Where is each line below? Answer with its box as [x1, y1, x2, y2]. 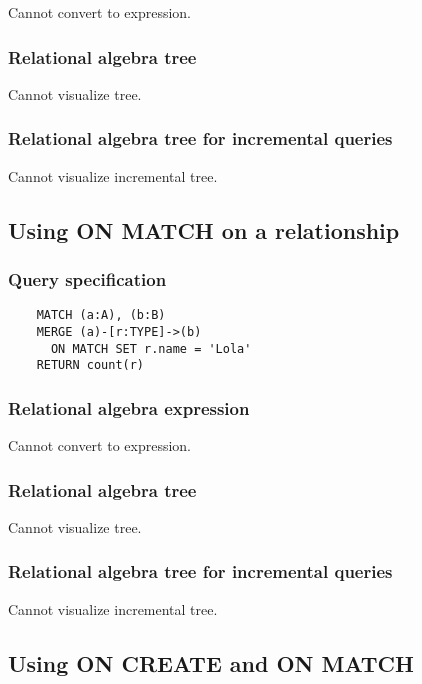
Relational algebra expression [8, 395, 250, 420]
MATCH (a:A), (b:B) [36, 308, 166, 323]
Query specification [8, 266, 167, 291]
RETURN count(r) [36, 358, 145, 373]
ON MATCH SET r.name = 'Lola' [50, 341, 252, 356]
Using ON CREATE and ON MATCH [8, 647, 414, 678]
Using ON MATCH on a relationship [8, 214, 400, 245]
